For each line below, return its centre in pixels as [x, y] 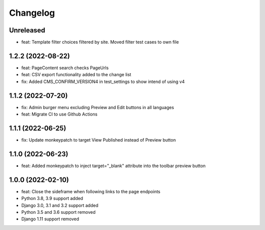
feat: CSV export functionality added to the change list [76, 75]
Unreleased [27, 30]
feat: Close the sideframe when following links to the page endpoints [91, 191]
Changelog [32, 13]
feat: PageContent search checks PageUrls [65, 68]
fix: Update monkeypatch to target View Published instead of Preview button [99, 140]
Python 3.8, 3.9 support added [52, 199]
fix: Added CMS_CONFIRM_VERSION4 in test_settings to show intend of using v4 [103, 82]
